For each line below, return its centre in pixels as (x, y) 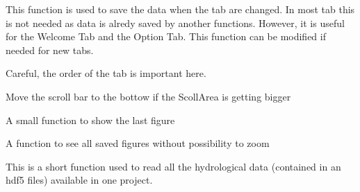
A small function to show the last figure (90, 120)
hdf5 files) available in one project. (79, 180)
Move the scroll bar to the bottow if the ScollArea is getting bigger (148, 96)
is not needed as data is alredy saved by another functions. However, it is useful (175, 23)
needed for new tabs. (50, 50)
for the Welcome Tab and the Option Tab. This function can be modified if (166, 36)
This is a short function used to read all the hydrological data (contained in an (173, 166)
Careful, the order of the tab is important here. (106, 73)
